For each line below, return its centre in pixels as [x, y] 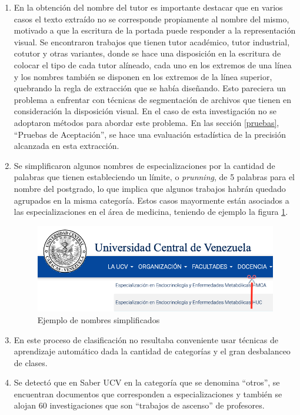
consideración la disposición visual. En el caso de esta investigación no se [145, 111]
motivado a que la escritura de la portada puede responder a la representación [155, 30]
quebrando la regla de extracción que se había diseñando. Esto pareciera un [150, 88]
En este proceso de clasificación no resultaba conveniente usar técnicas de [146, 339]
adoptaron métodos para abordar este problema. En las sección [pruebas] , [146, 122]
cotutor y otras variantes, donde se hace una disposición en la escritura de [147, 53]
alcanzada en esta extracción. [66, 146]
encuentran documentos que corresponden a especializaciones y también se [148, 394]
